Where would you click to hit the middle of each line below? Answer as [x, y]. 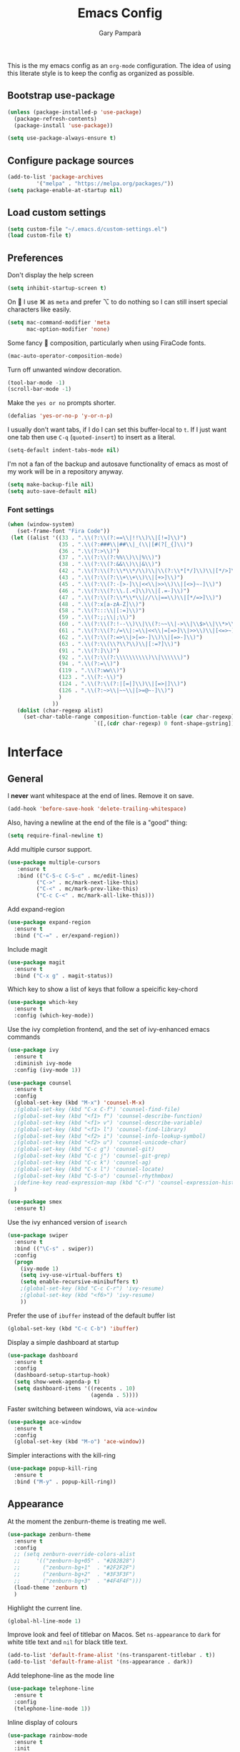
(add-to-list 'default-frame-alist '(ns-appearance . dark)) [100, 1662]
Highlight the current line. [45, 1608]
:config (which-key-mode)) [54, 1016]
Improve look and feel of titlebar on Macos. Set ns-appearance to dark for [114, 1635]
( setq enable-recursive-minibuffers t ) [80, 1282]
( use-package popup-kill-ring [52, 1469]
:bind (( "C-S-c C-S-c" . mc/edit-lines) [78, 876]
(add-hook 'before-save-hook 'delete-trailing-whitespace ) [97, 809]
